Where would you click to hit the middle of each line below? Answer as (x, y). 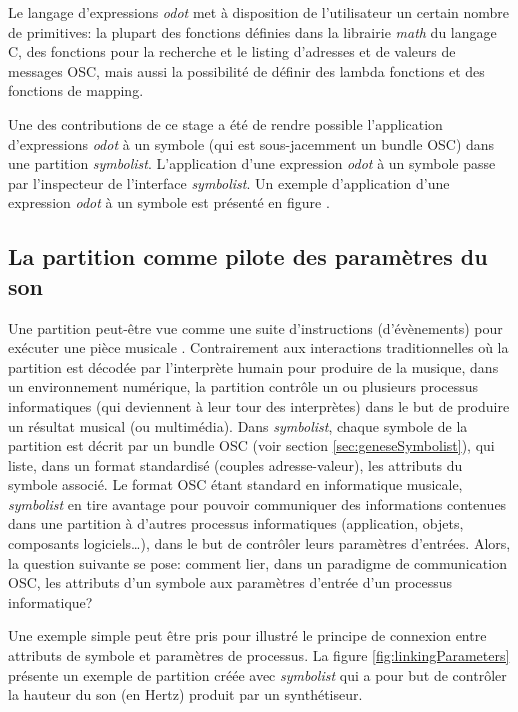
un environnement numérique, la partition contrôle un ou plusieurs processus (243, 386)
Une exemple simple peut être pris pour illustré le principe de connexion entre (247, 635)
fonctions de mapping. (76, 90)
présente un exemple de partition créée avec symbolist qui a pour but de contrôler (257, 674)
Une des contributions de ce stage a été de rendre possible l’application (225, 123)
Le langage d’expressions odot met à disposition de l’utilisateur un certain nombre (259, 12)
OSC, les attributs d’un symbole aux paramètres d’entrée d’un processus (230, 582)
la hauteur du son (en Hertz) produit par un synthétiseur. (185, 694)
